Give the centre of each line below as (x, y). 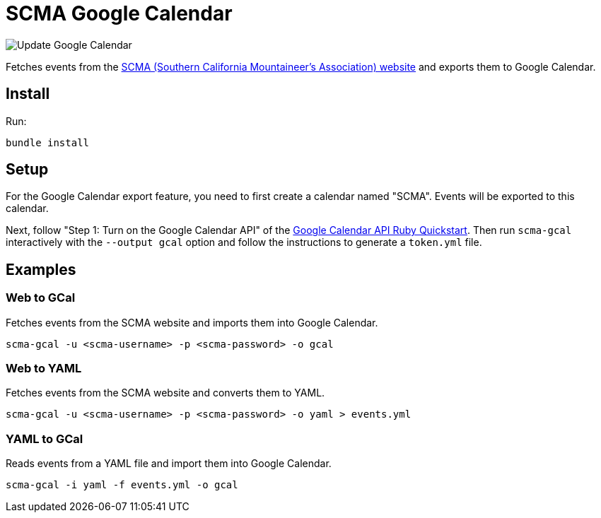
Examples (41, 269)
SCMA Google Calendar (119, 13)
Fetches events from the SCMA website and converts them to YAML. (165, 393)
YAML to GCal (45, 438)
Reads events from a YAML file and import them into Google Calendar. (169, 464)
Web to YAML (44, 369)
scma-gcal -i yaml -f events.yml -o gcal (122, 485)
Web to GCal (41, 298)
